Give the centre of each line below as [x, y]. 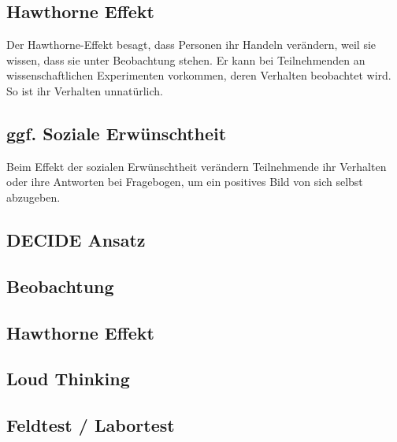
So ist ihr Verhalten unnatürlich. [85, 90]
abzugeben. [33, 197]
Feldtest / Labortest [91, 425]
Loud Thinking [68, 379]
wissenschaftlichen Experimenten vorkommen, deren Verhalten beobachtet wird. [199, 75]
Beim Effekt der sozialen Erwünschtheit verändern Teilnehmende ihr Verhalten [197, 166]
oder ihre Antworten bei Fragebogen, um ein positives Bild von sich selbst [185, 182]
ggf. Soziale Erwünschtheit [117, 133]
